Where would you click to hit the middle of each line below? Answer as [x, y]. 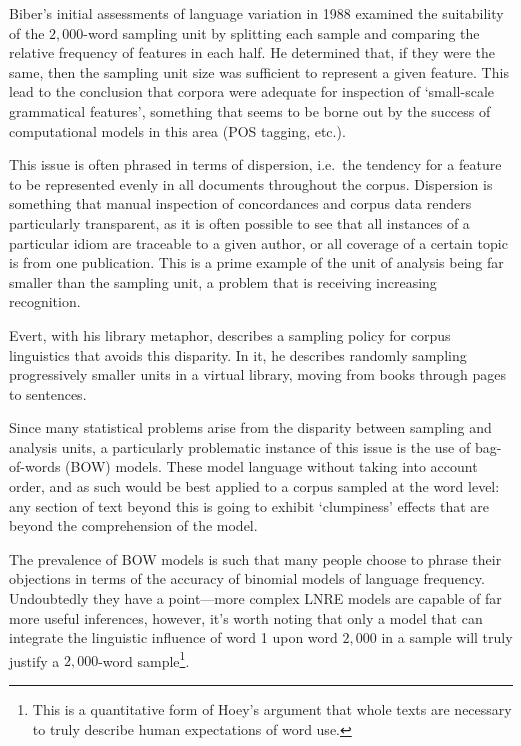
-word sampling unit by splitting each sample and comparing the [281, 32]
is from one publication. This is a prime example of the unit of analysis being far [256, 262]
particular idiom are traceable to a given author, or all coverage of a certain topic [258, 242]
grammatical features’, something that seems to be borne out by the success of [250, 110]
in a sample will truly [447, 637]
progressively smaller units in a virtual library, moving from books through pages [258, 374]
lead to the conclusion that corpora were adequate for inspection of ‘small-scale [252, 91]
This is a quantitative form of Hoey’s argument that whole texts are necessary [272, 709]
